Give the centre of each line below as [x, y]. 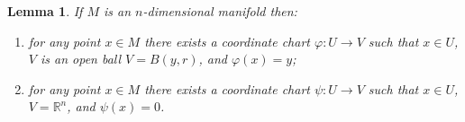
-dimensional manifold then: [220, 11]
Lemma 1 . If [45, 11]
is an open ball [81, 59]
